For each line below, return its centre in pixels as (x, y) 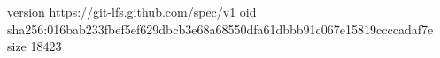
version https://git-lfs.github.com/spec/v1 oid (132, 11)
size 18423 (35, 46)
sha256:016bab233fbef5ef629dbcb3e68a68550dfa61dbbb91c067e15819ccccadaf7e (220, 29)
